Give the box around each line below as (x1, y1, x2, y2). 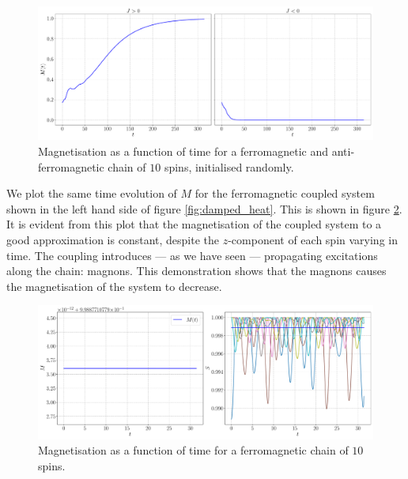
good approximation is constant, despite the (6, 231, 220, 247)
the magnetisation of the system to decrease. (6, 277, 222, 294)
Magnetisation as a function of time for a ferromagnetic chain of (38, 442, 349, 458)
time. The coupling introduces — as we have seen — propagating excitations (6, 247, 378, 263)
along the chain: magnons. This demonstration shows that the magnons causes (6, 262, 387, 279)
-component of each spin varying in (228, 231, 398, 247)
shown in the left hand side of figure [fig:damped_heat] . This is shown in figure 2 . (6, 200, 402, 217)
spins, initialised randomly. (164, 158, 294, 175)
